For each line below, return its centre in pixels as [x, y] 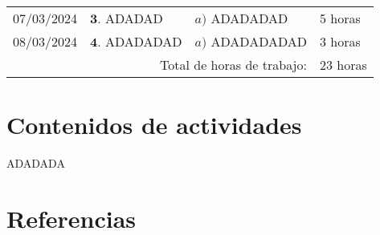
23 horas [343, 64]
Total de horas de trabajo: [233, 64]
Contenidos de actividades [154, 124]
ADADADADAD [259, 41]
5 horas [340, 18]
